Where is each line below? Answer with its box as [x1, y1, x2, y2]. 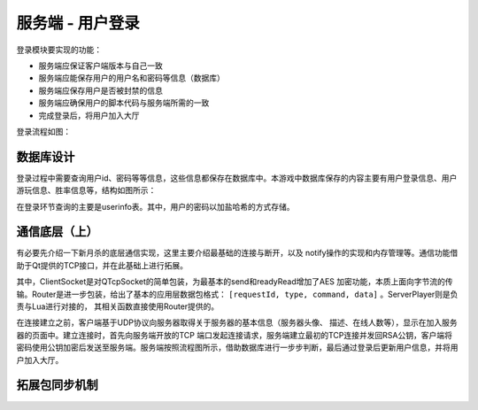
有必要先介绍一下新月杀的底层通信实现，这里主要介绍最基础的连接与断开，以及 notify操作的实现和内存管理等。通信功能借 [16, 248, 459, 259]
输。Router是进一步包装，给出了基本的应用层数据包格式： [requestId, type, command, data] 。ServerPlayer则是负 [16, 289, 459, 299]
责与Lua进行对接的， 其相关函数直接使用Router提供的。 [16, 301, 220, 312]
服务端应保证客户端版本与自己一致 [38, 60, 163, 71]
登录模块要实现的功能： [16, 44, 102, 55]
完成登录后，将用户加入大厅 [38, 110, 140, 120]
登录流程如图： [16, 126, 71, 136]
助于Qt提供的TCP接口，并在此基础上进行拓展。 [16, 259, 189, 270]
